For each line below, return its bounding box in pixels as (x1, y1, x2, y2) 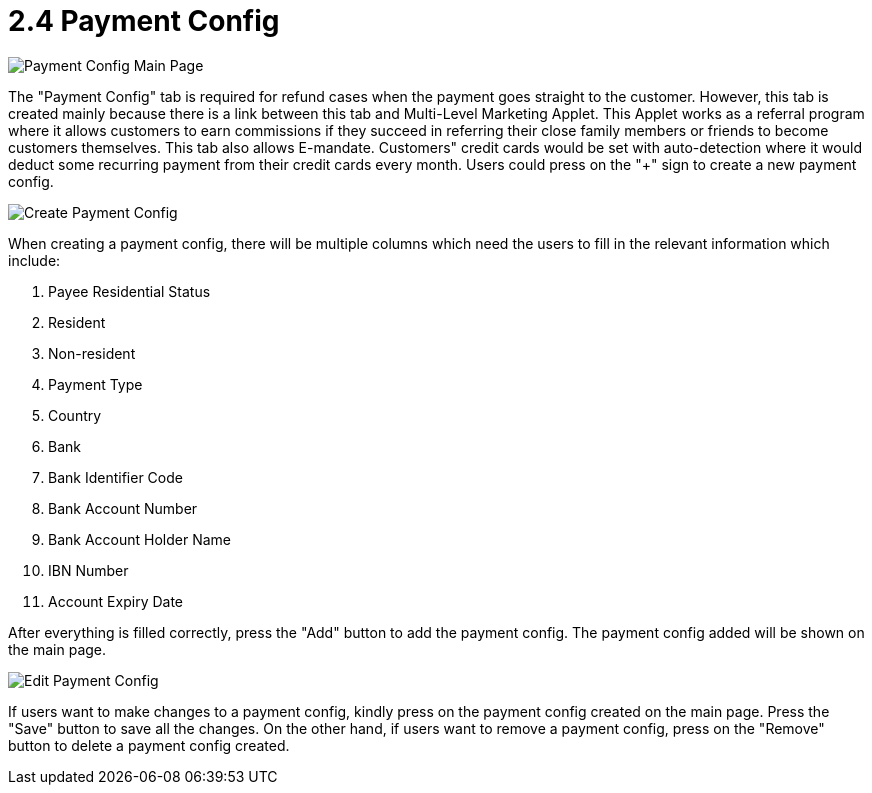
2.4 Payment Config (8, 4, 280, 38)
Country (48, 406, 102, 424)
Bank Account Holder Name (48, 530, 231, 548)
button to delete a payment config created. (8, 736, 290, 754)
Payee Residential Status (48, 282, 211, 300)
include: (8, 251, 61, 269)
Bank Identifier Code (48, 468, 183, 486)
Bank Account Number (48, 499, 198, 517)
